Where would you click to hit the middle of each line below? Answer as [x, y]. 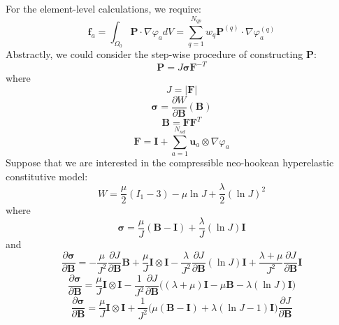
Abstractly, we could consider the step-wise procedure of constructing [154, 54]
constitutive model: [47, 176]
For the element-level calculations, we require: [103, 8]
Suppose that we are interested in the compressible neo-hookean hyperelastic [170, 162]
